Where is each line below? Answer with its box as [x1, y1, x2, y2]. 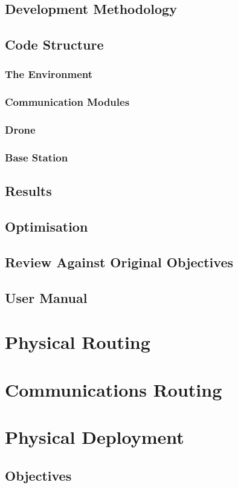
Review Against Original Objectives [5, 252, 233, 271]
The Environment [5, 67, 93, 82]
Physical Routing [5, 330, 150, 354]
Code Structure [5, 35, 104, 54]
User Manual [5, 288, 88, 307]
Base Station [5, 150, 68, 165]
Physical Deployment [5, 425, 184, 449]
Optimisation [5, 217, 88, 236]
